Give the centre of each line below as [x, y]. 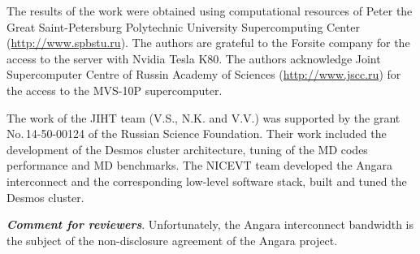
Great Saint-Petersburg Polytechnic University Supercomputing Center [183, 26]
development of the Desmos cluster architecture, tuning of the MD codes [187, 149]
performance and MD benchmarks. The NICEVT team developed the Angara [200, 165]
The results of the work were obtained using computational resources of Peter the [210, 11]
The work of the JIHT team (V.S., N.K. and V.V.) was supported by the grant [204, 117]
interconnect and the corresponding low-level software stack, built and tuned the [207, 181]
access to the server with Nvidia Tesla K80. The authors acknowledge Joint [194, 58]
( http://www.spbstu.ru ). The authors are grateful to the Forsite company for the [208, 43]
